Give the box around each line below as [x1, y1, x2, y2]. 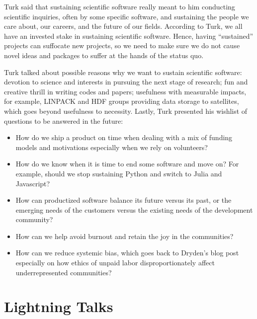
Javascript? [15, 178, 50, 188]
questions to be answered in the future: [4, 115, 123, 126]
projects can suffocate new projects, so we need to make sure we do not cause [4, 40, 240, 51]
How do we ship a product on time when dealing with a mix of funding [15, 132, 233, 143]
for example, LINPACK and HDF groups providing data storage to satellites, [4, 96, 239, 106]
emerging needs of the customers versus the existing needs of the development [15, 204, 253, 215]
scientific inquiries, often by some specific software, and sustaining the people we [4, 11, 249, 21]
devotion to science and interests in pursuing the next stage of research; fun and [4, 77, 248, 87]
